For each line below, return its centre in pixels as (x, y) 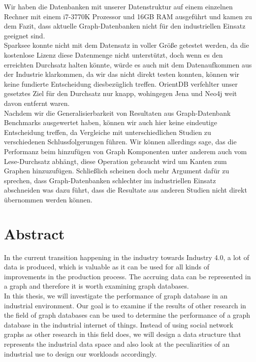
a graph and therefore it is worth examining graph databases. (96, 286)
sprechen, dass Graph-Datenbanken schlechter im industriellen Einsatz (110, 180)
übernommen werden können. (48, 199)
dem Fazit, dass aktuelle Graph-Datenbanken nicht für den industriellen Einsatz (125, 26)
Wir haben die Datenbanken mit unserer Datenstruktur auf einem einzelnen (118, 6)
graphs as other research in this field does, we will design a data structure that (123, 334)
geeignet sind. (25, 35)
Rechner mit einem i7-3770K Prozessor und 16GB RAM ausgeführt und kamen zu (128, 16)
